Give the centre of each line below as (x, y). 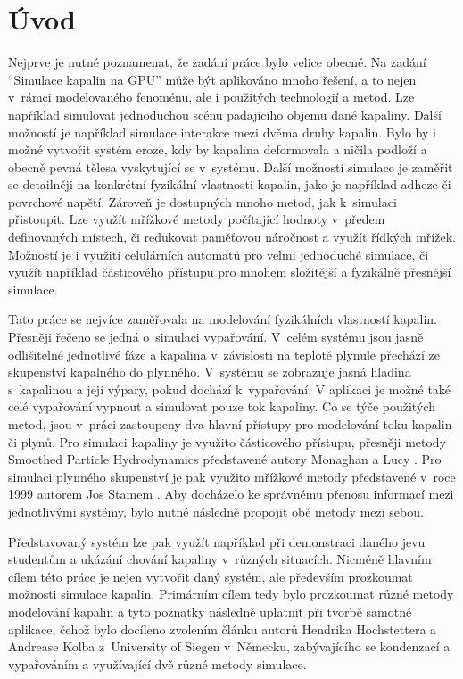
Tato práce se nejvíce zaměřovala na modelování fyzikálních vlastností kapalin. (223, 319)
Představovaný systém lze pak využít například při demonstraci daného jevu (217, 541)
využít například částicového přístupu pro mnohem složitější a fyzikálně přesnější (230, 272)
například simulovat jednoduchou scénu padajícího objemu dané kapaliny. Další (225, 114)
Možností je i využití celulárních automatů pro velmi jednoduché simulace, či (219, 254)
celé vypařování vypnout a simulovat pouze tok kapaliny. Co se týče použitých (222, 406)
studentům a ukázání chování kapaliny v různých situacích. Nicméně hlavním (220, 559)
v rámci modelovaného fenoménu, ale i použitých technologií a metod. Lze (211, 97)
